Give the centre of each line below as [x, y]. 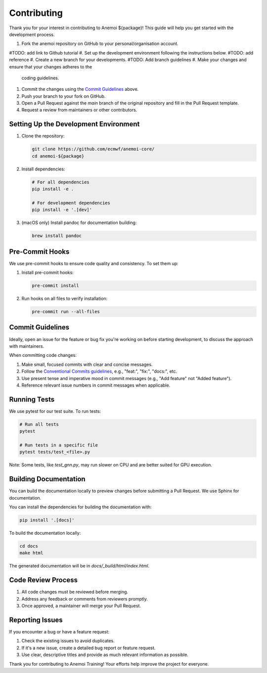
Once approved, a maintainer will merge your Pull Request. [81, 606]
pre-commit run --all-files [66, 312]
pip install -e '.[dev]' [62, 210]
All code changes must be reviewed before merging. [75, 592]
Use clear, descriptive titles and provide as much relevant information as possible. [105, 655]
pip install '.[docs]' [47, 520]
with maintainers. [27, 346]
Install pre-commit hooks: [47, 273]
